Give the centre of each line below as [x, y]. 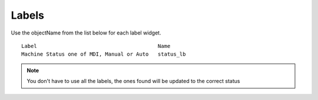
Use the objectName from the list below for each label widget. [86, 33]
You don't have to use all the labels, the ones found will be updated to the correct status [133, 81]
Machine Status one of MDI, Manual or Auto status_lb [104, 54]
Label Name [96, 46]
